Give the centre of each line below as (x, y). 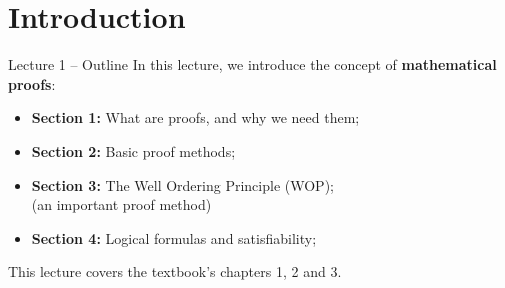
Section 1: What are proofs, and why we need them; (195, 117)
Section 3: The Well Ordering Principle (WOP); (182, 184)
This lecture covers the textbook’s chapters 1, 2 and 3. (175, 271)
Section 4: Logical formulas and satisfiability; (174, 237)
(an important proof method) (121, 204)
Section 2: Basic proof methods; (133, 150)
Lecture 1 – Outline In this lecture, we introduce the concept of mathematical (252, 64)
